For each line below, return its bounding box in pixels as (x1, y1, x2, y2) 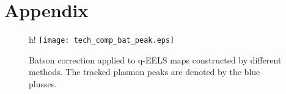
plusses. (29, 77, 57, 90)
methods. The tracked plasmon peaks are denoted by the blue (29, 65, 260, 78)
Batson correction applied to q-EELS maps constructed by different (29, 53, 282, 66)
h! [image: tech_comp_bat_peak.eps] (29, 33, 175, 46)
